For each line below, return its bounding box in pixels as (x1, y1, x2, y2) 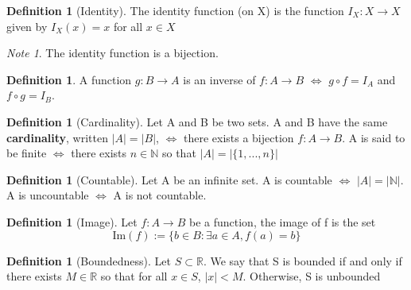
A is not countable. (113, 187, 207, 203)
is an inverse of (183, 71, 256, 87)
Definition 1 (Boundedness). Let (6, 252, 172, 269)
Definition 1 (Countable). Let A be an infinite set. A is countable (6, 171, 332, 188)
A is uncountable (6, 187, 89, 203)
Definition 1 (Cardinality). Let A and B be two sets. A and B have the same (6, 113, 388, 130)
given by (6, 17, 48, 34)
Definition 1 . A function (6, 71, 132, 87)
